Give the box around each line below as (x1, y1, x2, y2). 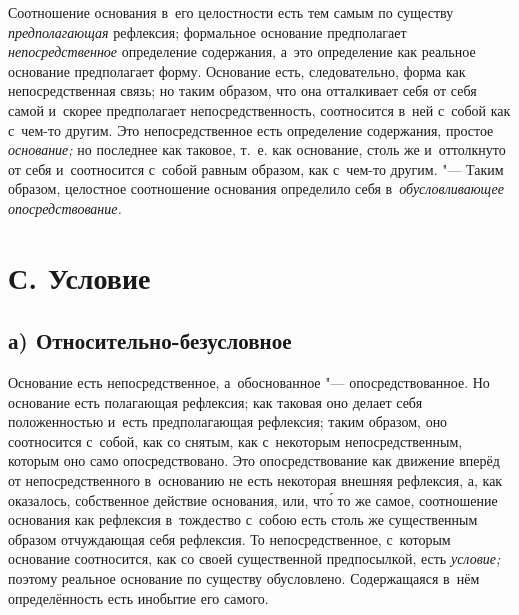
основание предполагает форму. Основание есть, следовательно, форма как (8, 60, 466, 81)
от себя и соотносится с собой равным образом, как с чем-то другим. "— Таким (8, 158, 504, 179)
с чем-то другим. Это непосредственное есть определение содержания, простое (8, 119, 494, 140)
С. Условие (8, 256, 151, 297)
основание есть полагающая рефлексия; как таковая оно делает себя (8, 391, 423, 412)
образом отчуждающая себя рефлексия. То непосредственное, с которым (8, 528, 451, 549)
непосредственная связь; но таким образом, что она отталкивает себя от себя (8, 80, 477, 101)
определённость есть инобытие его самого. (8, 587, 269, 608)
